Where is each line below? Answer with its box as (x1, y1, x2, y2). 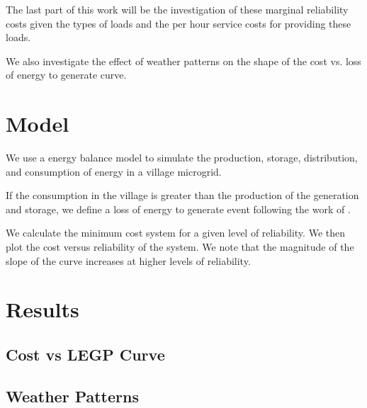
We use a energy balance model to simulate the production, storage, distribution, (6, 150, 358, 165)
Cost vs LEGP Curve (6, 344, 165, 365)
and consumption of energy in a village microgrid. (6, 164, 222, 178)
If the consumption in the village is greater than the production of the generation (6, 188, 359, 203)
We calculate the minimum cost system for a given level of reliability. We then (6, 225, 345, 240)
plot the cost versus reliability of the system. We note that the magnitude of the (6, 239, 354, 254)
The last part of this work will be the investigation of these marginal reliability (6, 2, 349, 16)
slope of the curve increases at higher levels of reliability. (6, 253, 251, 268)
